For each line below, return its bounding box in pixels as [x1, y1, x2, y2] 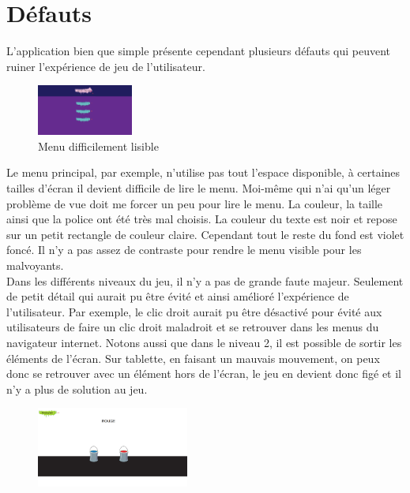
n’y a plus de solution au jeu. [6, 380, 148, 397]
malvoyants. [6, 256, 64, 273]
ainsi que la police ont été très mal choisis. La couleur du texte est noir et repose [6, 211, 397, 227]
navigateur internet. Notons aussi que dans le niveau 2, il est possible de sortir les [6, 334, 402, 350]
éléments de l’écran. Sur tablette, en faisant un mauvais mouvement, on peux [6, 349, 380, 366]
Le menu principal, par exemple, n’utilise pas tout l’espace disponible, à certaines [6, 164, 401, 181]
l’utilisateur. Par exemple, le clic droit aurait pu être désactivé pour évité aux [6, 303, 382, 319]
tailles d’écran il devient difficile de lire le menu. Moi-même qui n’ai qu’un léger [6, 179, 391, 196]
